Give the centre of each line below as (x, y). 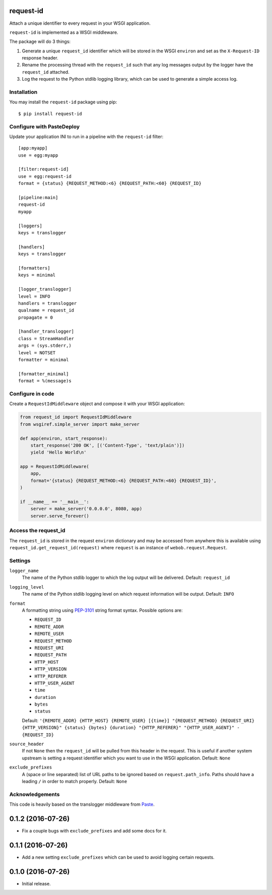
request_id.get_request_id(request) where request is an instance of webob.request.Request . (118, 547)
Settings (20, 560)
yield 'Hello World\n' (58, 453)
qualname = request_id (46, 310)
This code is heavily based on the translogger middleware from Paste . (82, 804)
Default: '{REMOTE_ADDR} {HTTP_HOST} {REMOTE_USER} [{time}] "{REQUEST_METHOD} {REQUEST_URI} (138, 720)
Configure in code (32, 394)
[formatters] (34, 268)
